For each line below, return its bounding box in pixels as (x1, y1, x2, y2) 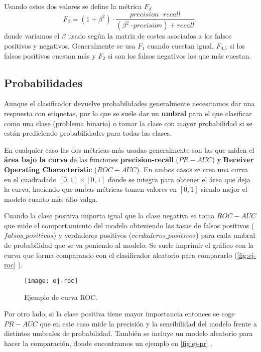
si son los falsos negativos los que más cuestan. (107, 50, 251, 61)
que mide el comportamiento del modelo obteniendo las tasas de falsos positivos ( (4, 220, 254, 230)
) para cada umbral (196, 230, 255, 240)
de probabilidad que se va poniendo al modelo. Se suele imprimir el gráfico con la (4, 240, 254, 250)
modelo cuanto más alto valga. (4, 193, 98, 204)
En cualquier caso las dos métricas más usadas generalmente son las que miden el (4, 144, 254, 155)
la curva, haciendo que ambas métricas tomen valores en (4, 184, 177, 194)
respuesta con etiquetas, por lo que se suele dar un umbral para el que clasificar (4, 108, 252, 118)
